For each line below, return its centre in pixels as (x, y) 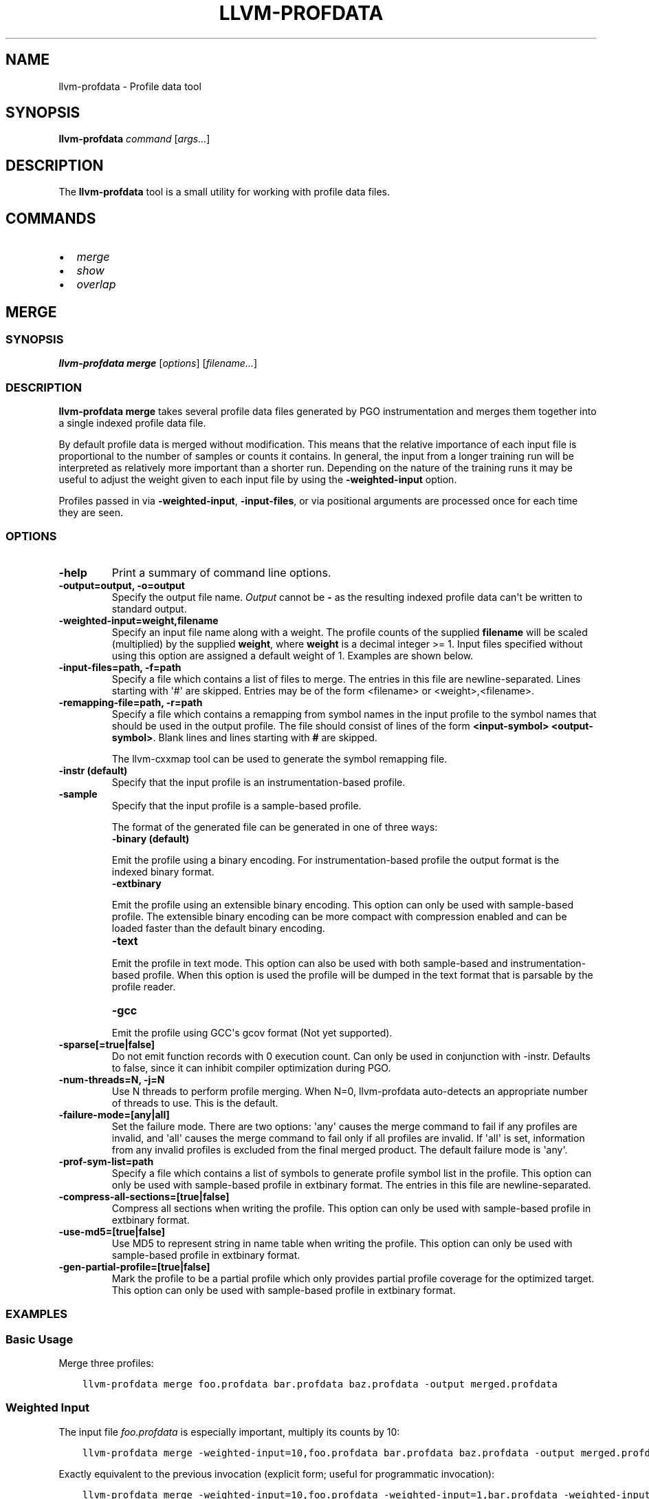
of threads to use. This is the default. (195, 1103)
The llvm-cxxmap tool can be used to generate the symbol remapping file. (279, 758)
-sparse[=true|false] (107, 1044)
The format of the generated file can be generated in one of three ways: (275, 827)
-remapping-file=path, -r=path (131, 702)
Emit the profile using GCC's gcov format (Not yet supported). (252, 1032)
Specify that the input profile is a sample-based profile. (236, 805)
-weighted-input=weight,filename (139, 620)
